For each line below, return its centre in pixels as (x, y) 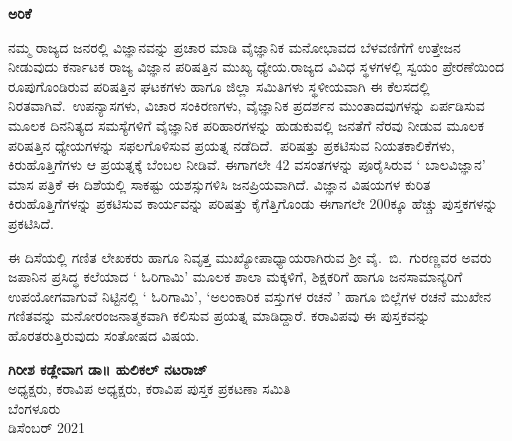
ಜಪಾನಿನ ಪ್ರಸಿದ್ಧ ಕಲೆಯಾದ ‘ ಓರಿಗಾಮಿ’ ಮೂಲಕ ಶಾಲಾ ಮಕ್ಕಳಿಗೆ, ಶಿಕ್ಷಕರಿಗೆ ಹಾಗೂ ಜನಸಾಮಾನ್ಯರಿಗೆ (235, 276)
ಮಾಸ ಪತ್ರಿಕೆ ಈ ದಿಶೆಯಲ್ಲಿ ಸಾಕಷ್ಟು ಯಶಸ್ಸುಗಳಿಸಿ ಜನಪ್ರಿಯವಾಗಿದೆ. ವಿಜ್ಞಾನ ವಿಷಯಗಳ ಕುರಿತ (219, 183)
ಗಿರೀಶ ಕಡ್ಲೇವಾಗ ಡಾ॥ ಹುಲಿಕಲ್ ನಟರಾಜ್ (108, 368)
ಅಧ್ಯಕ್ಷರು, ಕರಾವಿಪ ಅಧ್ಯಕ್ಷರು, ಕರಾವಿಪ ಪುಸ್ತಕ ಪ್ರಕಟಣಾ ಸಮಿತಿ (149, 388)
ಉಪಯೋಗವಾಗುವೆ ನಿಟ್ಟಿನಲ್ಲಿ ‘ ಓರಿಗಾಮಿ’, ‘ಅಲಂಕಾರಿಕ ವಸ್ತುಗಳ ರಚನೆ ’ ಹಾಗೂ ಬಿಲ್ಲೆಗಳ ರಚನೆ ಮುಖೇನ (250, 295)
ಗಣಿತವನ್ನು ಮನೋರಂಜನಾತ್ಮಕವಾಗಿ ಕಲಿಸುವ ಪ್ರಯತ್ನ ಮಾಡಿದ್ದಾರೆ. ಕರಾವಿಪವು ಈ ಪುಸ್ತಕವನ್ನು (219, 315)
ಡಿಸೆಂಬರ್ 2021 (47, 427)
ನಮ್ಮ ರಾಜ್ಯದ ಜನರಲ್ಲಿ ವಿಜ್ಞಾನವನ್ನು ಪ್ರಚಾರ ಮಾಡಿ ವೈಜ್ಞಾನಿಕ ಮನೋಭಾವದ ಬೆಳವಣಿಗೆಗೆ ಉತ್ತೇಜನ (234, 46)
